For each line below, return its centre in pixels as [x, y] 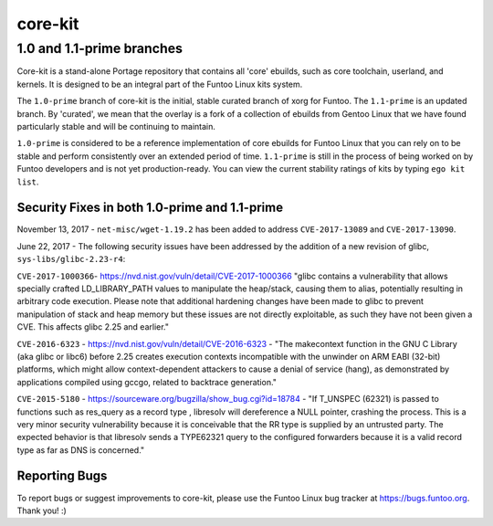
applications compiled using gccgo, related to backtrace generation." [147, 382]
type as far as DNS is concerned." [81, 450]
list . [28, 182]
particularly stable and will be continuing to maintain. [116, 126]
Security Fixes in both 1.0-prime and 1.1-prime [150, 208]
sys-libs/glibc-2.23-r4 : [71, 259]
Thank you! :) [42, 510]
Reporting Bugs [62, 476]
